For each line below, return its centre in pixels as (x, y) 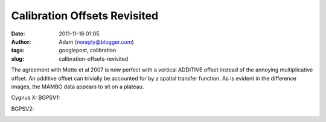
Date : (18, 34)
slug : (18, 59)
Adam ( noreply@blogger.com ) (96, 41)
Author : (21, 41)
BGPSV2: (23, 109)
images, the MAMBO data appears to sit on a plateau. (78, 87)
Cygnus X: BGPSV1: (36, 98)
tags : (18, 50)
